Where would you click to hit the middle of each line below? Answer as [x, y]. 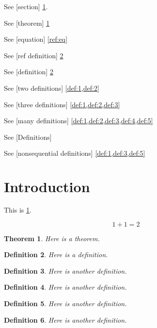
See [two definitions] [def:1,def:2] [52, 88]
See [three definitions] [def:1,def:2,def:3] [62, 104]
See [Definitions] [28, 137]
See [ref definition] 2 [34, 55]
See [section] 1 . [26, 6]
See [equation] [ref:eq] [36, 39]
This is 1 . [18, 210]
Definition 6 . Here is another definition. [65, 320]
